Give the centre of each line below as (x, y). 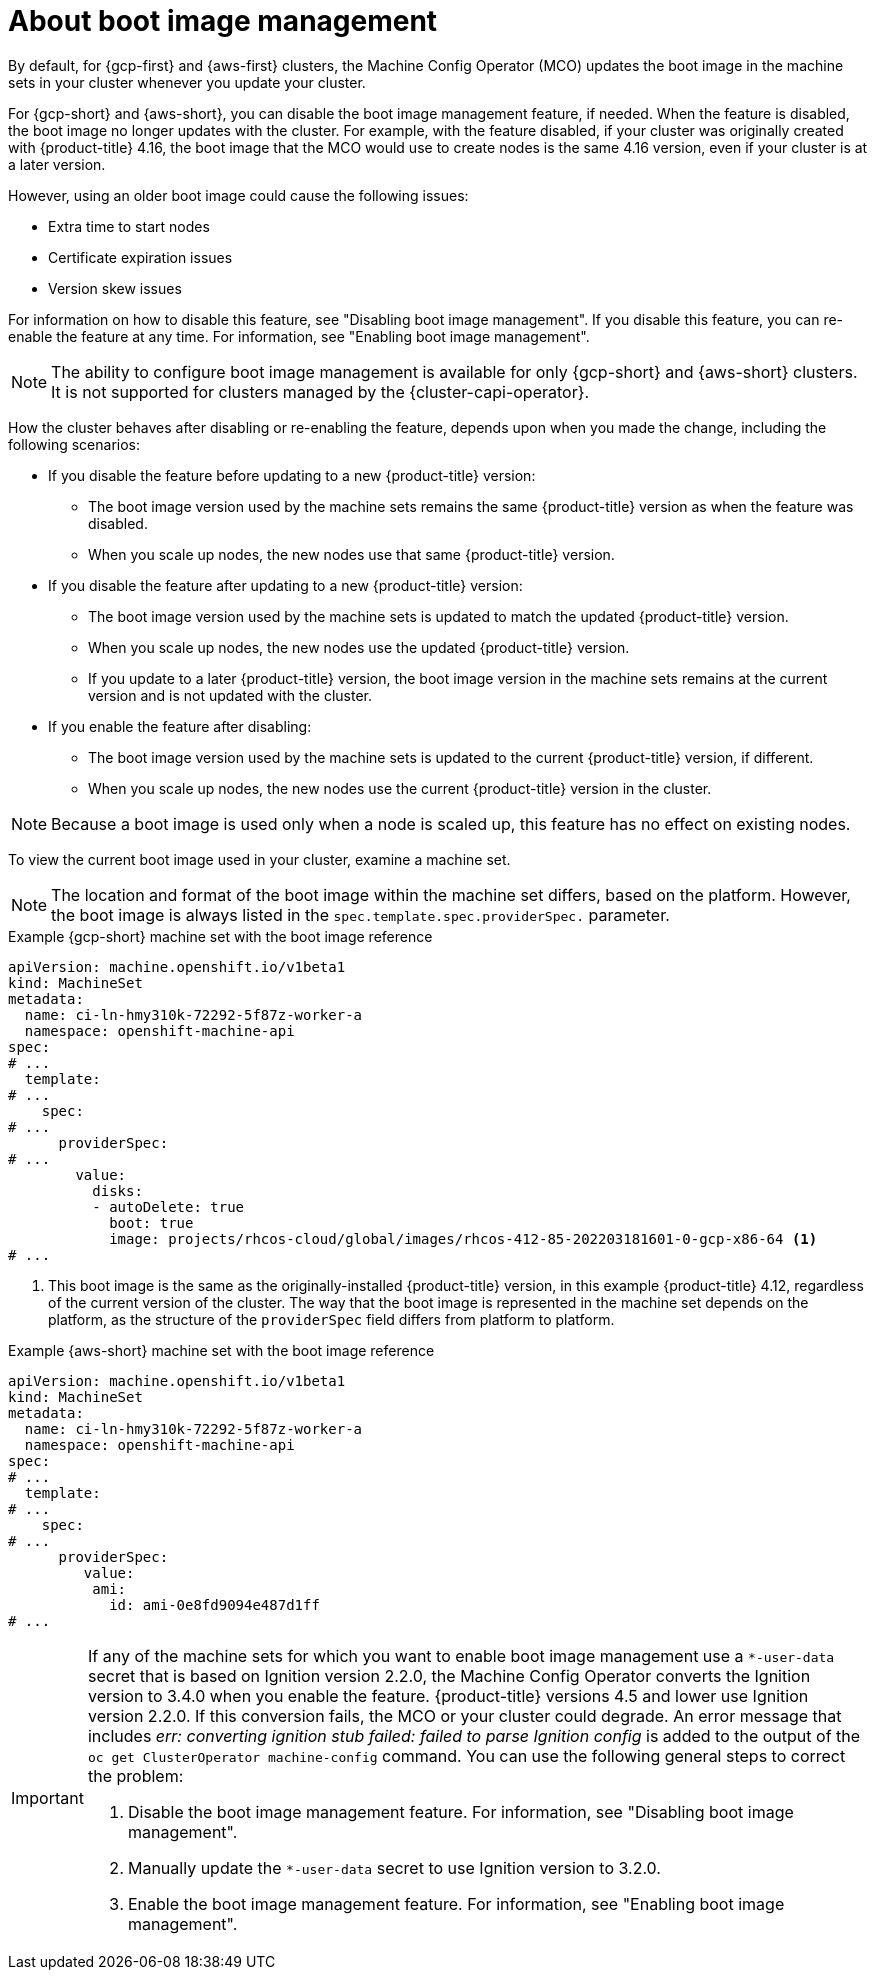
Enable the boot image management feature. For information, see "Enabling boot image (456, 1903)
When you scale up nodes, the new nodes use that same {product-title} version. (351, 554)
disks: (117, 1190)
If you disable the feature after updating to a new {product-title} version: (285, 585)
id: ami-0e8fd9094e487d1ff (214, 1604)
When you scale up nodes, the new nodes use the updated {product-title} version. (359, 647)
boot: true (151, 1222)
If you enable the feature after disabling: (180, 726)
